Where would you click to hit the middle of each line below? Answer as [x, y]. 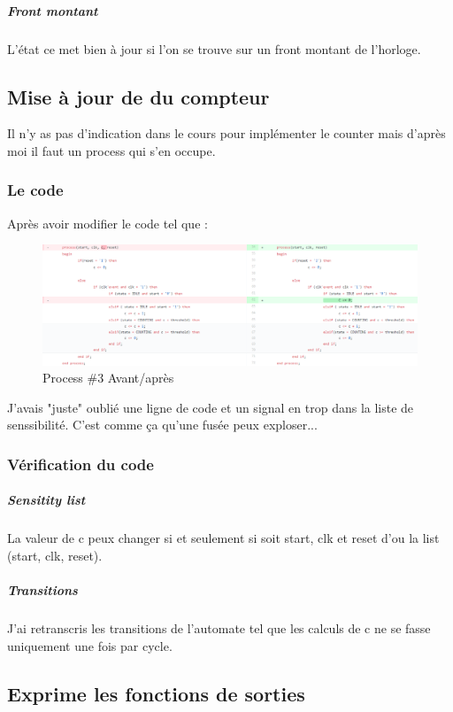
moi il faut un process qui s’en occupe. [111, 150]
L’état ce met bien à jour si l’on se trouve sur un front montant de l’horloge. [214, 48]
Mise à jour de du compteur [138, 96]
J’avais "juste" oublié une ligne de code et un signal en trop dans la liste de [211, 407]
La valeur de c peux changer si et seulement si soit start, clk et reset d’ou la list [223, 538]
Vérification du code [81, 464]
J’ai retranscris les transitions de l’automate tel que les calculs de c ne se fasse [219, 628]
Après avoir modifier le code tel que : [107, 223]
